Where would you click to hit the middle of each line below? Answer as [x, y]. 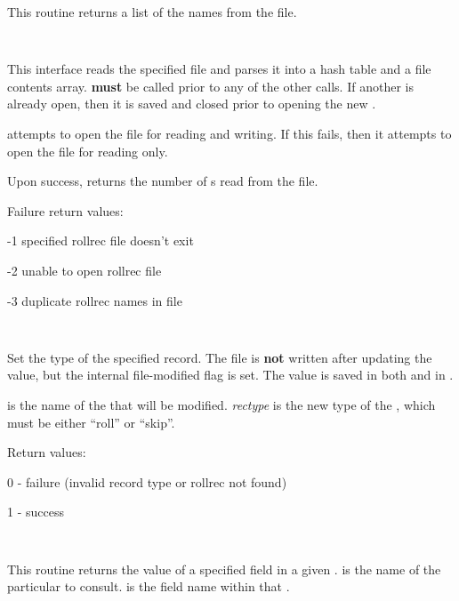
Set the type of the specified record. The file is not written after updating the [220, 357]
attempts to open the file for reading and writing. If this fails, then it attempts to [229, 134]
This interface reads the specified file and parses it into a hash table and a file [219, 69]
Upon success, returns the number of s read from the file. [163, 181]
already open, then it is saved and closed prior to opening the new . [192, 104]
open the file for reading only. [88, 151]
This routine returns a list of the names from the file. [152, 12]
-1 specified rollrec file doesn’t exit [101, 240]
